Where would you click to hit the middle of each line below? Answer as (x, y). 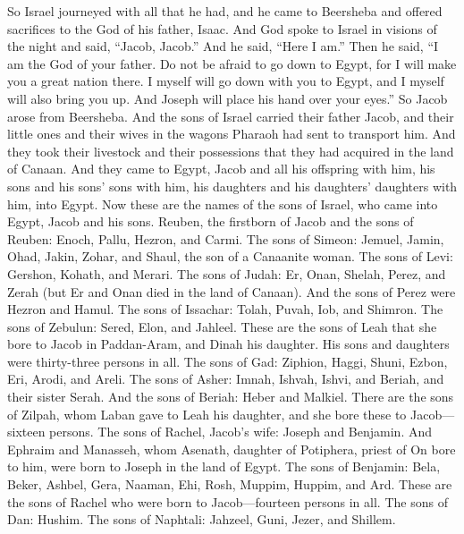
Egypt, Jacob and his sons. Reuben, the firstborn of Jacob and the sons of (211, 221)
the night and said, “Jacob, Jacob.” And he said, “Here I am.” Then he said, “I (223, 46)
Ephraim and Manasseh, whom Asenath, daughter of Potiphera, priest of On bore (232, 449)
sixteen (26, 432)
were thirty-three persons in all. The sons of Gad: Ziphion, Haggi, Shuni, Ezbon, (228, 361)
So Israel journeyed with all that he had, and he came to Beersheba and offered (225, 11)
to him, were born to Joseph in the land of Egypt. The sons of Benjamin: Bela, (224, 466)
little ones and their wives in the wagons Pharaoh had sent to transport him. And (232, 134)
